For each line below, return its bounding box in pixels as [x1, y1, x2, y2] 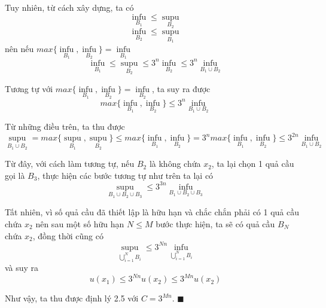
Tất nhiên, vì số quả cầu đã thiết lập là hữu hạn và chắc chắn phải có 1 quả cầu [5, 206, 300, 218]
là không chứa [149, 157, 201, 170]
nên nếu [5, 42, 34, 54]
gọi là [5, 169, 25, 181]
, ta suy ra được [151, 82, 211, 94]
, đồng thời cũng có [32, 229, 103, 242]
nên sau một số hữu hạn [35, 217, 124, 230]
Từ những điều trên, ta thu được [5, 120, 125, 133]
